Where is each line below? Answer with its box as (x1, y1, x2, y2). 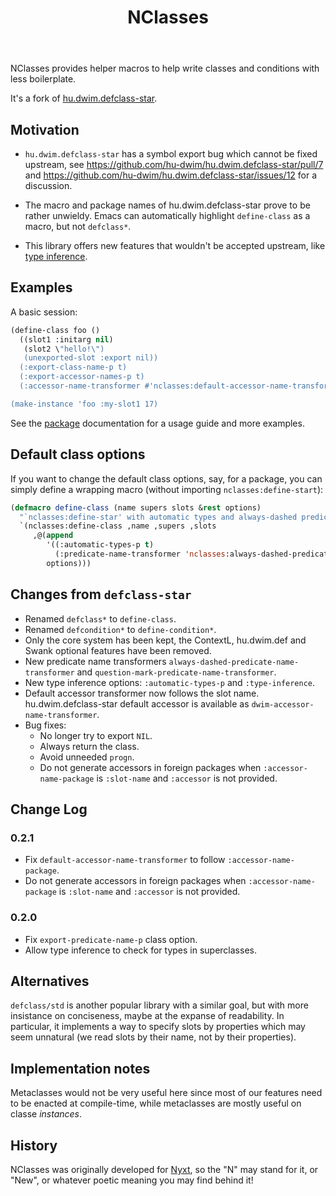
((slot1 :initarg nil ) (19, 334, 114, 345)
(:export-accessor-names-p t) (19, 372, 145, 382)
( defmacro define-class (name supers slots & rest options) (10, 502, 262, 513)
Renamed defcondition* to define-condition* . (24, 623, 217, 635)
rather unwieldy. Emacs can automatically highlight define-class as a (24, 210, 311, 221)
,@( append (32, 531, 74, 541)
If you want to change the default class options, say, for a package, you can (10, 472, 323, 485)
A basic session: (10, 306, 78, 318)
